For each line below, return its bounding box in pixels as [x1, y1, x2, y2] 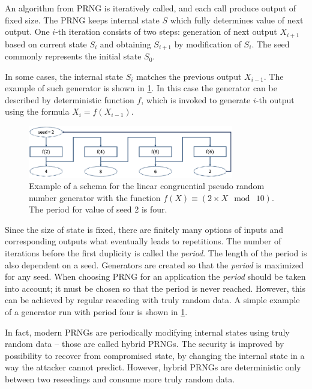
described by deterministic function [5, 93, 134, 106]
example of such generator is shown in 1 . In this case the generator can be [5, 82, 277, 94]
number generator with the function [29, 191, 161, 204]
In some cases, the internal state [5, 70, 124, 82]
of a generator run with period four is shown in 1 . [5, 306, 188, 318]
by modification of [174, 37, 241, 50]
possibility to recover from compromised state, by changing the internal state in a [5, 349, 305, 361]
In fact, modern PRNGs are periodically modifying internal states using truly [5, 325, 290, 338]
